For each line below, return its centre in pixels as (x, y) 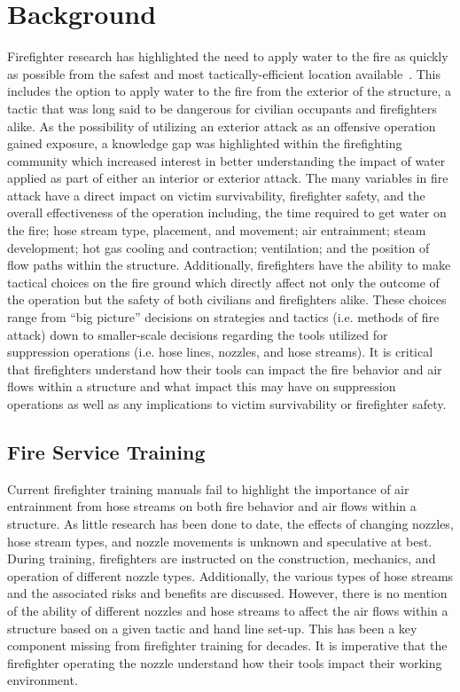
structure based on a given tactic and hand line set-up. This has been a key (212, 628)
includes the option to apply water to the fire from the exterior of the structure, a (229, 91)
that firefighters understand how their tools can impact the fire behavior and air (225, 369)
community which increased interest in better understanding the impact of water (226, 160)
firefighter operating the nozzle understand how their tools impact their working (225, 662)
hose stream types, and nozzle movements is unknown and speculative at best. (220, 541)
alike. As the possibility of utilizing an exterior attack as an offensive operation (222, 126)
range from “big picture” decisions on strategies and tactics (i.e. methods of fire (223, 317)
